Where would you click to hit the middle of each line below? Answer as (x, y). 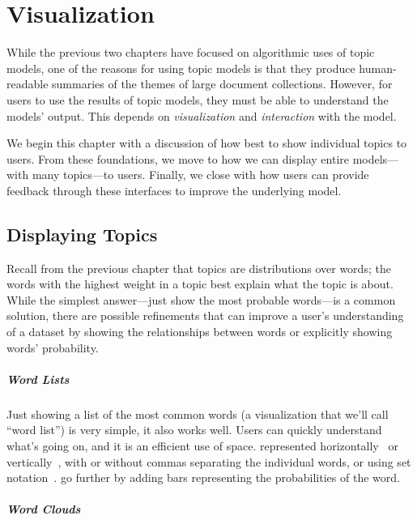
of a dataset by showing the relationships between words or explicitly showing (200, 332)
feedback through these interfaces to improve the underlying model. (174, 190)
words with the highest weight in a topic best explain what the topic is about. (200, 284)
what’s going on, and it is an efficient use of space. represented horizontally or (202, 445)
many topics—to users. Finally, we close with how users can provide (200, 175)
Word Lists (38, 379)
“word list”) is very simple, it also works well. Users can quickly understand (194, 430)
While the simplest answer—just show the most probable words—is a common (201, 299)
